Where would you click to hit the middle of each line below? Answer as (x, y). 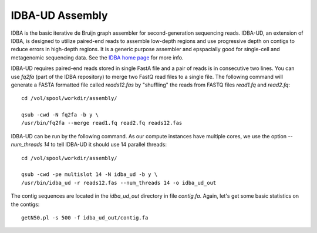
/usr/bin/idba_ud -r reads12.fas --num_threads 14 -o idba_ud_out (119, 183)
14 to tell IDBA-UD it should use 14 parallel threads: (105, 145)
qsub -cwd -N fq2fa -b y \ (60, 115)
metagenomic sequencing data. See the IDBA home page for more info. (97, 57)
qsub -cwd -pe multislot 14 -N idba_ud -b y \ (90, 174)
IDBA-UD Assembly (59, 15)
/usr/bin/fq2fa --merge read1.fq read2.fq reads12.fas (102, 123)
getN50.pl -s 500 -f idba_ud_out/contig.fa (85, 217)
